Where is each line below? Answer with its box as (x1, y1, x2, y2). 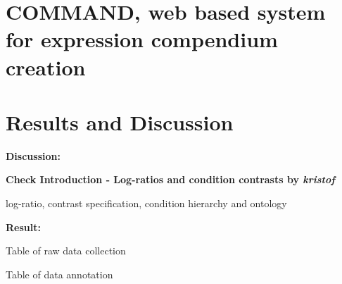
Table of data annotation (6, 266, 113, 281)
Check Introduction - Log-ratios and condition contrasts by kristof (6, 172, 335, 187)
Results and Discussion (6, 107, 234, 136)
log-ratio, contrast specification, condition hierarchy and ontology (6, 196, 287, 211)
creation (6, 52, 86, 81)
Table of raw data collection (6, 243, 126, 258)
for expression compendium (6, 25, 278, 54)
